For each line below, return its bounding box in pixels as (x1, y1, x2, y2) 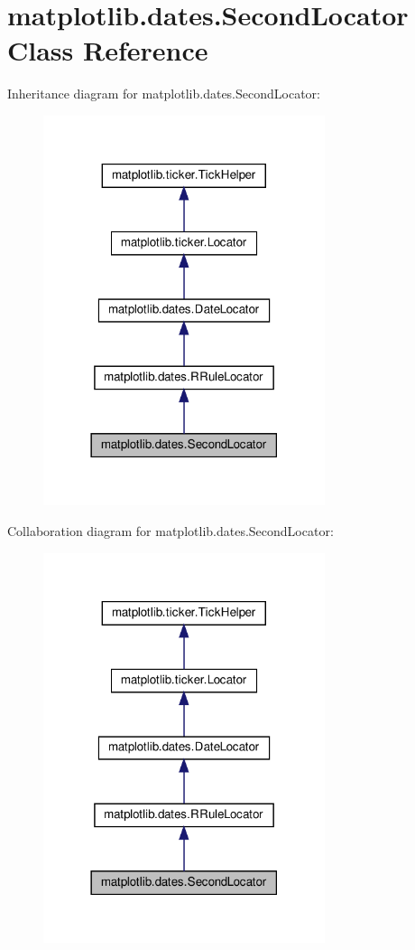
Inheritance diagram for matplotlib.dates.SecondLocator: (7, 84, 320, 103)
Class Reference (7, 32, 208, 69)
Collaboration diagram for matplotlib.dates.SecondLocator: (7, 522, 334, 541)
